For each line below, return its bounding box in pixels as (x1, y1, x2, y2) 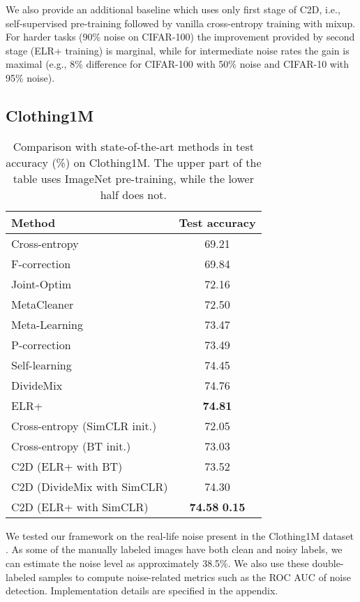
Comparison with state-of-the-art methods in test (13, 138, 254, 154)
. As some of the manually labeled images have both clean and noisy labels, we (6, 542, 343, 557)
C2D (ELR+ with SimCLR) (11, 498, 149, 515)
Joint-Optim (11, 275, 72, 292)
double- (312, 555, 344, 570)
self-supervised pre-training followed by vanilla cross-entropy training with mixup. (6, 15, 356, 30)
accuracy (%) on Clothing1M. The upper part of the (6, 154, 262, 170)
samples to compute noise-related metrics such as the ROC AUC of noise (38, 569, 351, 584)
